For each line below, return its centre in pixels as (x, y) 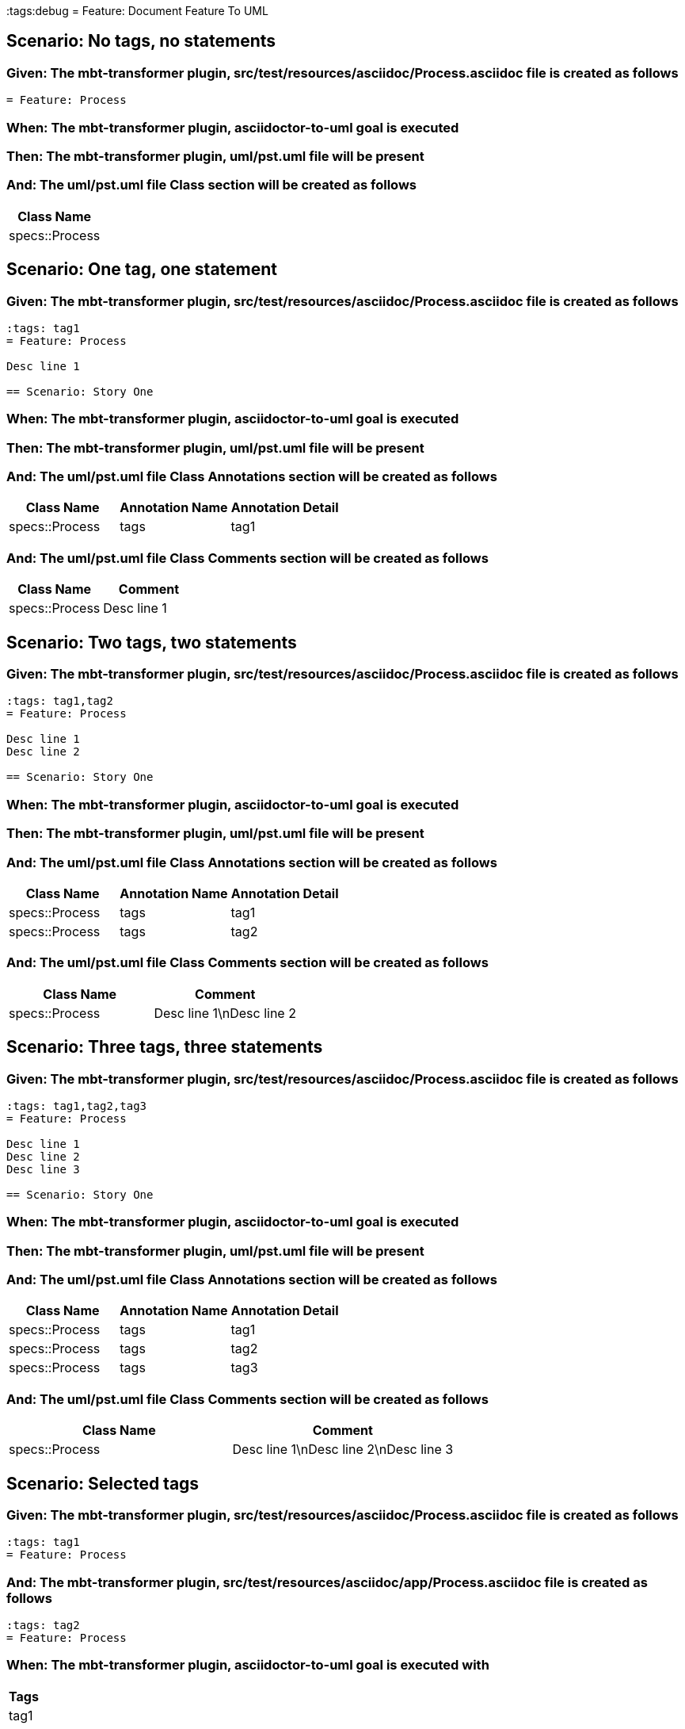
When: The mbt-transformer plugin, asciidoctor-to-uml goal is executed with (248, 1665)
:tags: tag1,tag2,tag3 (77, 1105)
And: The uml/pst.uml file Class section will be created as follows (211, 185)
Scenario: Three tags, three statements (165, 1047)
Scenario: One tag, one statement (142, 270)
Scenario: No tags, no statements (141, 41)
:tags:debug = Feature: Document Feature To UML (137, 11)
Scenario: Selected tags (103, 1483)
